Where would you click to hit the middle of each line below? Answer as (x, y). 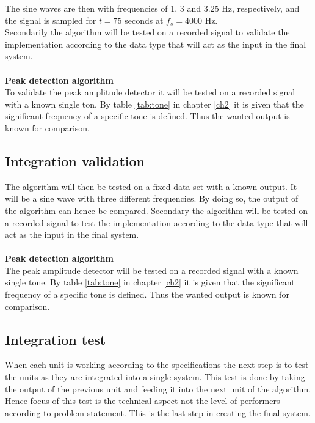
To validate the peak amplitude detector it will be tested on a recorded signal (150, 92)
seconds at (144, 20)
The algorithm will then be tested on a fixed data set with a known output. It (151, 186)
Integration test (56, 339)
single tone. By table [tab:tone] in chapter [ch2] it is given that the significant (150, 282)
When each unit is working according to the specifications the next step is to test (157, 365)
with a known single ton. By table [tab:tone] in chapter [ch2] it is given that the (154, 104)
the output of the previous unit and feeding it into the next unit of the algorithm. (158, 388)
